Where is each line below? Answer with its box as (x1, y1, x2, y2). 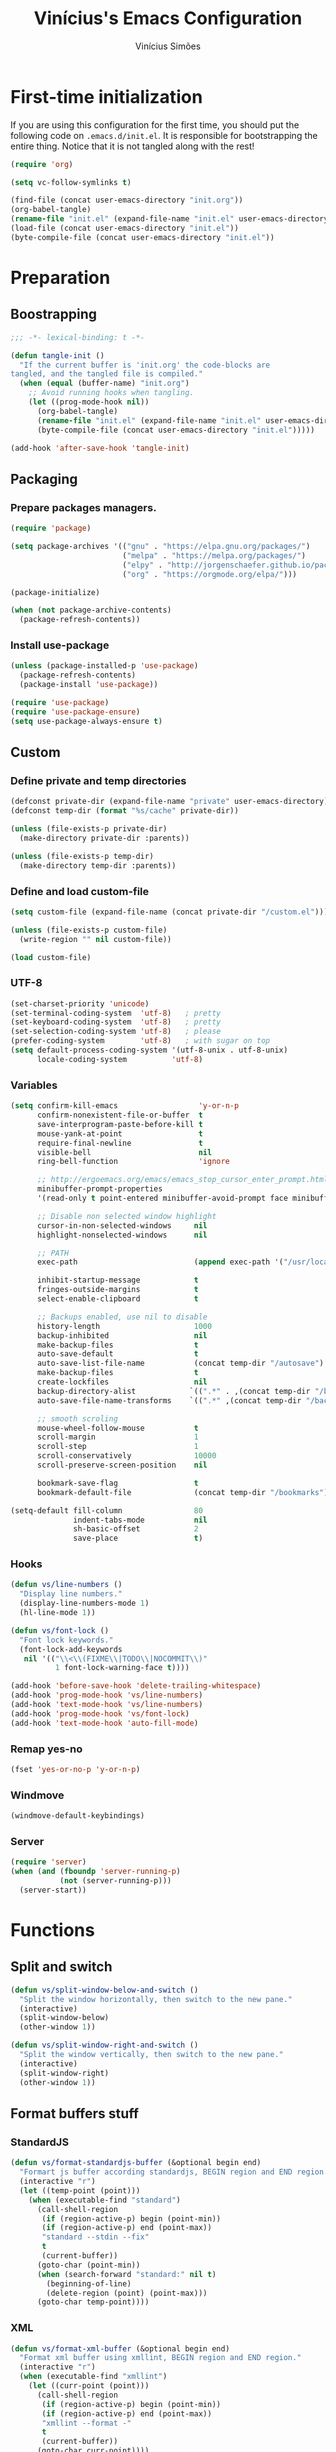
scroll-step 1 (36, 1442, 199, 1452)
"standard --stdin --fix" (41, 2232, 150, 2242)
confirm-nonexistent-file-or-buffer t (36, 1110, 203, 1120)
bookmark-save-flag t (36, 1478, 199, 1488)
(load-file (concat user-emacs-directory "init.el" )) (10, 223, 240, 234)
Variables (10, 1078, 58, 1092)
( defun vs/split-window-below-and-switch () (10, 1985, 199, 1995)
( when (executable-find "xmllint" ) (19, 2372, 168, 2382)
